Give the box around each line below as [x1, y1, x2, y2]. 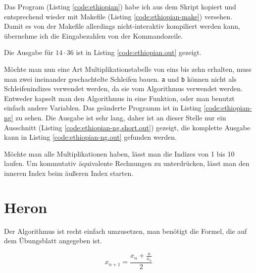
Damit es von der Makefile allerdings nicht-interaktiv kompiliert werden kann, [4, 21, 240, 31]
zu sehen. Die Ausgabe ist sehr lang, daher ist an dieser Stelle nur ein [15, 112, 226, 122]
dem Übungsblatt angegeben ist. [4, 235, 102, 246]
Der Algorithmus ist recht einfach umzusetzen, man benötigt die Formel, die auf [4, 225, 247, 236]
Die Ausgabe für [4, 47, 53, 57]
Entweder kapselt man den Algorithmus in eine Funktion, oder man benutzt [4, 93, 235, 103]
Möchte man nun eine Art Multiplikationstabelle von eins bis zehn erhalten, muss [4, 63, 252, 74]
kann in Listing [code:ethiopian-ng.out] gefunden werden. [4, 132, 177, 142]
